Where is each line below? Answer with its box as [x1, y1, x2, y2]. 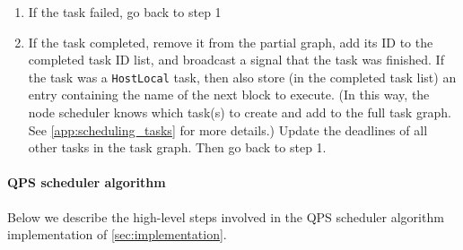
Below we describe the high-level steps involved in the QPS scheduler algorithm [7, 207, 444, 226]
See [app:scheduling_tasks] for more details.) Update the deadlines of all [28, 120, 428, 139]
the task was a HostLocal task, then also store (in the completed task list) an [28, 67, 457, 86]
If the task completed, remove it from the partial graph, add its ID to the [28, 32, 433, 51]
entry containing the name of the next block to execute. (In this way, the [28, 85, 430, 104]
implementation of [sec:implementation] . [7, 225, 227, 244]
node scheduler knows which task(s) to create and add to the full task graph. [28, 103, 451, 122]
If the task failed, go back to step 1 [28, 3, 222, 21]
